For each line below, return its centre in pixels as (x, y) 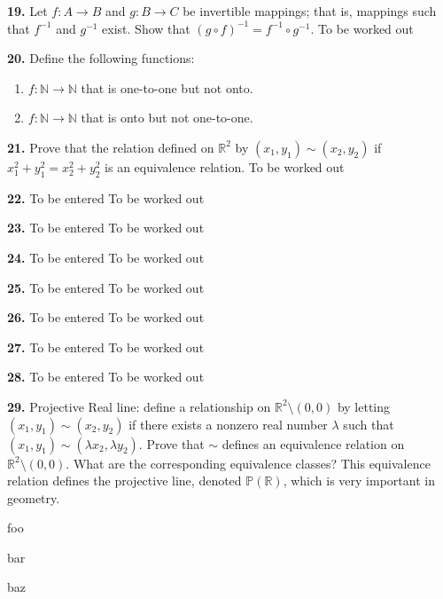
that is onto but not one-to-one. (167, 118)
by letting (364, 406)
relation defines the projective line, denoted (124, 481)
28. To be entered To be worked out (106, 377)
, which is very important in (359, 481)
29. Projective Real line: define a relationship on (139, 406)
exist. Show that (146, 28)
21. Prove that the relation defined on (111, 147)
